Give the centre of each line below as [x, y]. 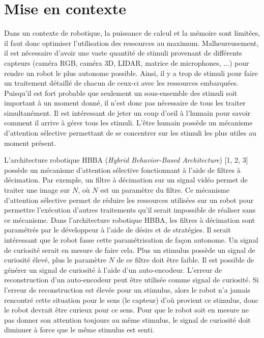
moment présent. [30, 142]
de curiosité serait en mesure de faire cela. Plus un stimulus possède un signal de [130, 250]
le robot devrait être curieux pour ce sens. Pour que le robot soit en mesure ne [127, 310]
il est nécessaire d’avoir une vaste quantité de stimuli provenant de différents [123, 53]
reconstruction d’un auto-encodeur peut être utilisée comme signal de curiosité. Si [131, 280]
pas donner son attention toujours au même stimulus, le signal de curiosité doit [127, 319]
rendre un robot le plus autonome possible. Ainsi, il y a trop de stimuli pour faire [131, 73]
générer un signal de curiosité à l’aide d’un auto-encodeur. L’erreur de [113, 269]
